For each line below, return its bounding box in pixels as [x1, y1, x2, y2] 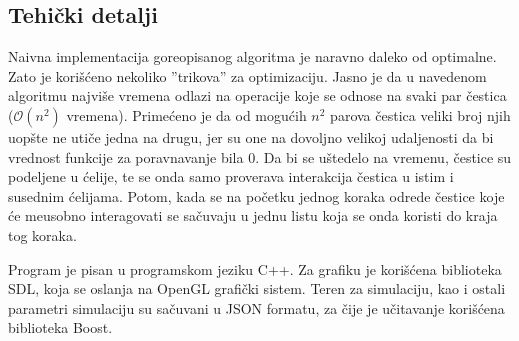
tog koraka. [8, 224, 77, 245]
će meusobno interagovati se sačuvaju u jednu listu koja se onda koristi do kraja [8, 205, 498, 226]
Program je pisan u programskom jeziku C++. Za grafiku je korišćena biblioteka [8, 258, 502, 279]
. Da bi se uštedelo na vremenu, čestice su [255, 146, 512, 167]
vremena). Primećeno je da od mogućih [66, 104, 307, 125]
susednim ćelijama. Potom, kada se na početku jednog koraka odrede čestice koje [8, 185, 505, 206]
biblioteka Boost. [8, 317, 113, 338]
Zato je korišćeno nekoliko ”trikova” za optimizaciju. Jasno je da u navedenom [8, 65, 487, 86]
